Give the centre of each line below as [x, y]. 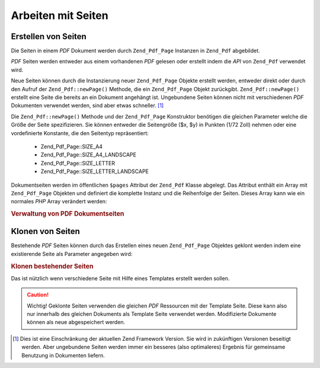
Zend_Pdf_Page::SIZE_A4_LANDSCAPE [88, 155]
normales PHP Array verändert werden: [59, 201]
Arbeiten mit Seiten [60, 15]
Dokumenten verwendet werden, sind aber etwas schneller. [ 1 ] [87, 105]
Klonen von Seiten [45, 231]
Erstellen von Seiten [49, 36]
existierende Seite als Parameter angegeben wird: [72, 254]
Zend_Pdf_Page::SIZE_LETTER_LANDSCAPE [95, 171]
